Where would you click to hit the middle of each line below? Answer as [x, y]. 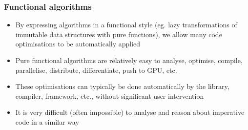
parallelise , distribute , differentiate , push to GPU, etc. [96, 70]
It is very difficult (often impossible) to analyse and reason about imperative [130, 112]
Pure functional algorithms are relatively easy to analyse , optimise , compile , [129, 60]
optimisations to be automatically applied [78, 44]
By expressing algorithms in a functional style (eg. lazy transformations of [126, 25]
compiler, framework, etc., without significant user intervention [110, 96]
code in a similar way [47, 121]
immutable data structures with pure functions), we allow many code [119, 34]
